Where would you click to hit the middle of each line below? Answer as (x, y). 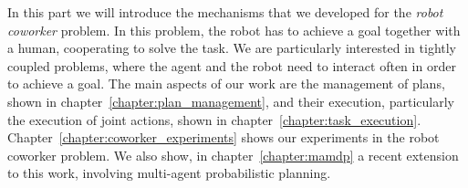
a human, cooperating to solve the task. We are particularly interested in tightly (232, 48)
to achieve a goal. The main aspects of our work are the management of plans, (226, 84)
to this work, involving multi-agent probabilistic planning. (169, 173)
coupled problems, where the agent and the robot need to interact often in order (232, 65)
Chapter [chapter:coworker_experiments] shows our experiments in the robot (224, 137)
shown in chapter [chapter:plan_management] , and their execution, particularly (231, 101)
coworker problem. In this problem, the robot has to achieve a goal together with (234, 30)
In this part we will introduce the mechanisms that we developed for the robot (225, 12)
